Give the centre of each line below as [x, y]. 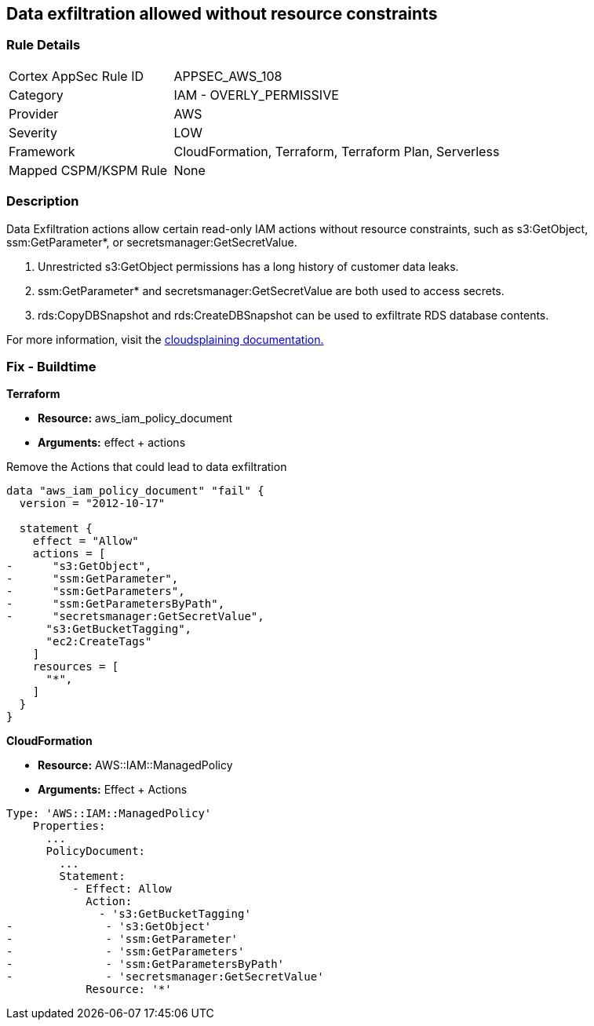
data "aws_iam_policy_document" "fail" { [135, 491]
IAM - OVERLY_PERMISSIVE [256, 95]
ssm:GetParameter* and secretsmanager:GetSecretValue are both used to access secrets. [271, 290]
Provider [34, 113]
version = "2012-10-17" [92, 504]
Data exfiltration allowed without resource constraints [222, 14]
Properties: [69, 826]
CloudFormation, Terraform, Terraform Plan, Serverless [337, 151]
